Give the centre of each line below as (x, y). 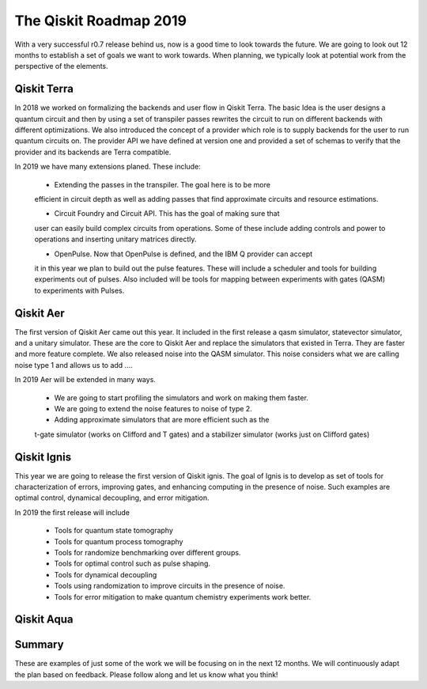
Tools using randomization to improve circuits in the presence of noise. (170, 586)
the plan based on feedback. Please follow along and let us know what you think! (146, 674)
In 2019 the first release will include (72, 512)
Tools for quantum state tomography (114, 531)
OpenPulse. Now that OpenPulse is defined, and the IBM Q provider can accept (183, 254)
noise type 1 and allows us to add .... (74, 365)
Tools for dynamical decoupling (106, 574)
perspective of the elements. (61, 66)
